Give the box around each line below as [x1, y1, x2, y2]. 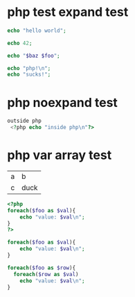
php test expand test [7, 4, 129, 20]
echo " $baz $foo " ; [7, 52, 60, 59]
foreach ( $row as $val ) [13, 271, 79, 278]
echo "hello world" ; [7, 27, 67, 34]
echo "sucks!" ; [7, 71, 51, 78]
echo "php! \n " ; [7, 65, 51, 71]
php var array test [7, 147, 112, 163]
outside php [7, 117, 42, 125]
